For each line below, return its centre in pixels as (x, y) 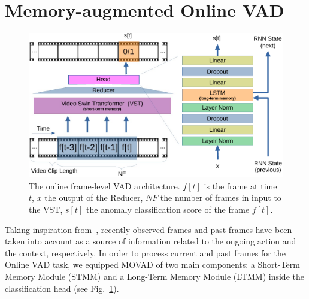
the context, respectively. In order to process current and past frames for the (145, 253)
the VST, (46, 209)
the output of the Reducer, (94, 197)
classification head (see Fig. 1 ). (62, 288)
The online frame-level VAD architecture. (104, 185)
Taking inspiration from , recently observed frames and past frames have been (149, 229)
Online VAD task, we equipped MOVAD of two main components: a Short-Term (152, 265)
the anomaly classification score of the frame (168, 209)
